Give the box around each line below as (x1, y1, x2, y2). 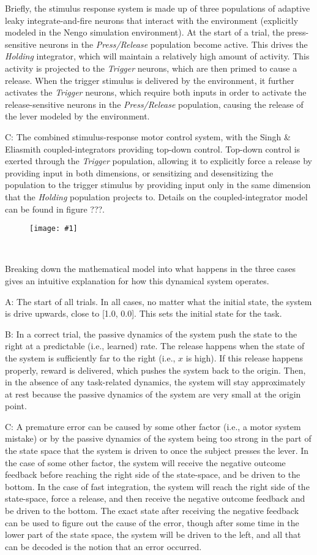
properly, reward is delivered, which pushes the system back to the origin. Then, (5, 363, 306, 376)
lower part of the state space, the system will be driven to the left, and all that (5, 528, 301, 541)
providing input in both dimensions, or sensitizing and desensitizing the (5, 166, 274, 179)
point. (5, 399, 27, 412)
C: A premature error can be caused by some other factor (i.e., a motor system (5, 420, 301, 432)
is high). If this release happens (185, 351, 304, 364)
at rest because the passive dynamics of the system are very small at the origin (5, 387, 301, 400)
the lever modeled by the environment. (5, 110, 150, 123)
